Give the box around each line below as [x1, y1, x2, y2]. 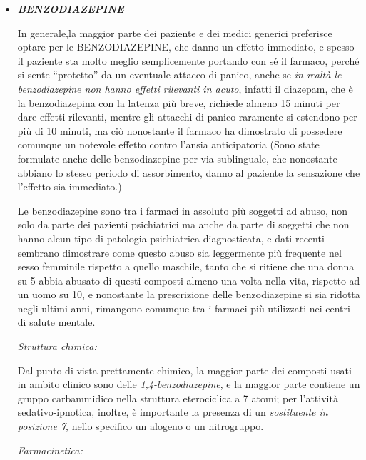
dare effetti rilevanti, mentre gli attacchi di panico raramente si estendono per [17, 109, 357, 124]
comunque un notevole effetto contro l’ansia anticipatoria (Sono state [17, 137, 320, 152]
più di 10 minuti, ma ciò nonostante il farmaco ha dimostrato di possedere [17, 123, 342, 138]
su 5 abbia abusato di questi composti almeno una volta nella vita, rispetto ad [17, 272, 360, 287]
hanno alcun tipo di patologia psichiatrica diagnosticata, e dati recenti [17, 230, 325, 245]
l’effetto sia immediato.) [17, 179, 122, 194]
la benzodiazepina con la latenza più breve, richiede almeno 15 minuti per [17, 95, 340, 110]
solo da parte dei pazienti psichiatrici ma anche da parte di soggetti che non [17, 217, 350, 232]
